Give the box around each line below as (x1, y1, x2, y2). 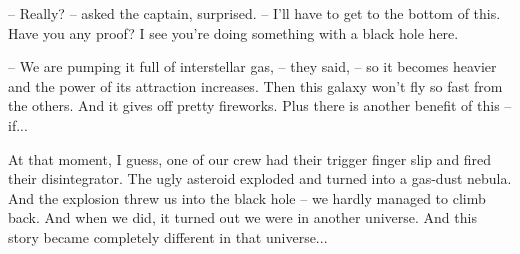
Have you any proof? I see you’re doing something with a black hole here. (8, 22, 459, 43)
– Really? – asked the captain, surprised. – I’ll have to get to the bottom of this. (8, 3, 501, 23)
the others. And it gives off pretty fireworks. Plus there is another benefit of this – (8, 95, 512, 116)
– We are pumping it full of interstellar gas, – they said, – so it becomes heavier (8, 56, 497, 77)
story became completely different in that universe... (8, 226, 328, 247)
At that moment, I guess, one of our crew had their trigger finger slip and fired (8, 148, 492, 169)
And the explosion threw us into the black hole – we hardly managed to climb (8, 187, 486, 208)
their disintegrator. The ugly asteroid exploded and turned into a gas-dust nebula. (8, 168, 512, 189)
